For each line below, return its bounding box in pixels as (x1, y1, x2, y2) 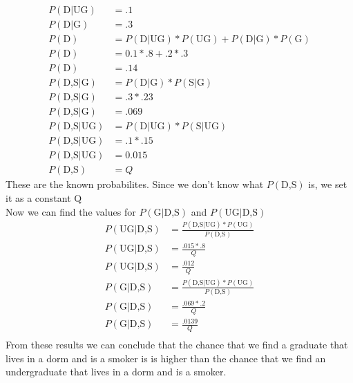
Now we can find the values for (6, 204, 136, 218)
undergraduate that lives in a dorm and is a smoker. (6, 364, 227, 379)
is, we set (308, 177, 347, 192)
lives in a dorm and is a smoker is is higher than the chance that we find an (6, 351, 326, 365)
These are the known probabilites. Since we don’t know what (6, 177, 264, 192)
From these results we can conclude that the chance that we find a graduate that (6, 337, 348, 351)
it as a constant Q (6, 190, 82, 205)
